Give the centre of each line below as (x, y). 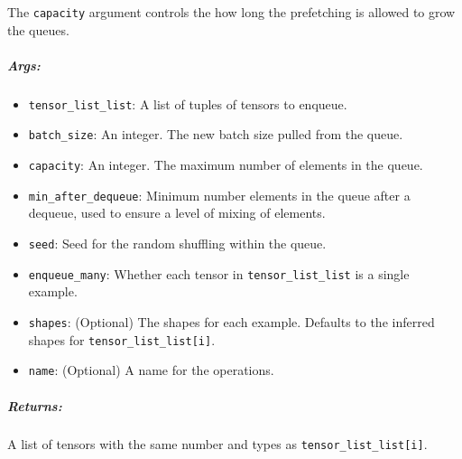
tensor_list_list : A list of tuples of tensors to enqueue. (188, 103)
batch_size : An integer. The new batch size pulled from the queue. (216, 134)
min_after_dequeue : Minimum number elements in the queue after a (219, 195)
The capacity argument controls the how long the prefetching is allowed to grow (231, 12)
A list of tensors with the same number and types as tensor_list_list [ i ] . (217, 444)
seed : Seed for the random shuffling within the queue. (177, 244)
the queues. (38, 29)
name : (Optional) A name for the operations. (151, 370)
